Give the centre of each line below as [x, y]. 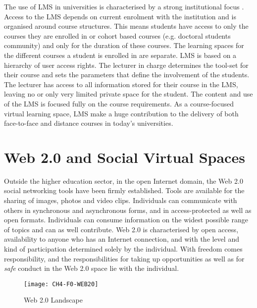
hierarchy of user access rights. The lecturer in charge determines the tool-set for [126, 65]
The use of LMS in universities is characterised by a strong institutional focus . [124, 6]
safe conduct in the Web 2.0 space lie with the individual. [92, 268]
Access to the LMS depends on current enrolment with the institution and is [120, 16]
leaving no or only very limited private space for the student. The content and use [128, 94]
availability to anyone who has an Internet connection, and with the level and [122, 239]
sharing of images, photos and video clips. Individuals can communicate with [121, 200]
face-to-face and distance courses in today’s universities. [89, 123]
